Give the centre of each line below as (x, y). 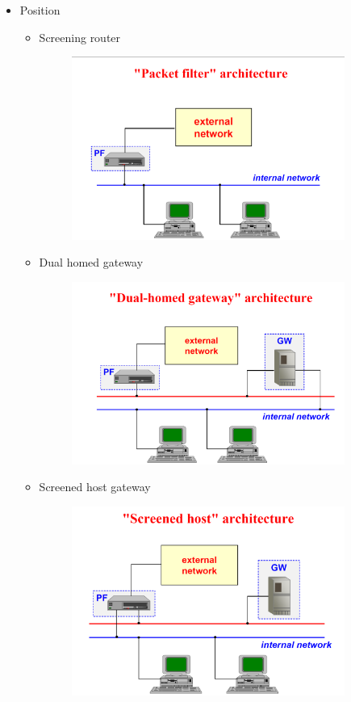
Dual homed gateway (91, 262)
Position (40, 10)
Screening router (80, 37)
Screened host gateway (95, 487)
